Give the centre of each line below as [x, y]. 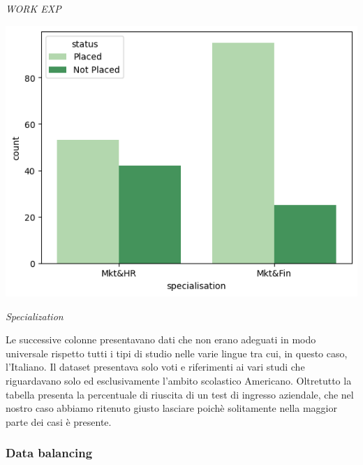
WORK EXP [34, 8]
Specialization [35, 316]
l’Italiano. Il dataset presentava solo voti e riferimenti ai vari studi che [155, 367]
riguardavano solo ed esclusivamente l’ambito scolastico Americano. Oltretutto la [179, 380]
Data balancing [49, 453]
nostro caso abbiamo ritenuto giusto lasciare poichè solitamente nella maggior [171, 408]
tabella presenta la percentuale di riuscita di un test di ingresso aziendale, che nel [180, 394]
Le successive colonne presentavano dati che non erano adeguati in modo [161, 339]
